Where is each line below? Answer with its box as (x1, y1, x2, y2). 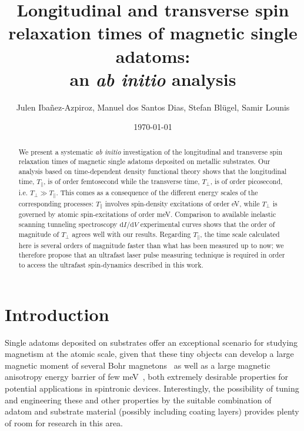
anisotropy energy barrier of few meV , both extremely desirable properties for (5, 370, 289, 383)
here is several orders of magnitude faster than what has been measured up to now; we (18, 240, 284, 250)
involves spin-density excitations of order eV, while (105, 198, 260, 208)
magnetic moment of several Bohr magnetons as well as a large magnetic (5, 359, 270, 371)
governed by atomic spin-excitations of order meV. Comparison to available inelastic (18, 209, 276, 219)
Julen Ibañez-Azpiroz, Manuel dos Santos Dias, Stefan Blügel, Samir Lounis (16, 101, 290, 113)
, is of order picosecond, (210, 176, 283, 186)
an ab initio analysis (69, 66, 236, 91)
